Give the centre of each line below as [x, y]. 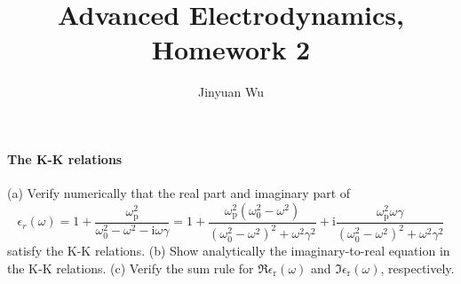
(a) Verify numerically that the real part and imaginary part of [179, 193]
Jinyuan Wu [231, 92]
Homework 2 [231, 49]
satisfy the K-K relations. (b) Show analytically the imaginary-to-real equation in [229, 251]
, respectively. [417, 268]
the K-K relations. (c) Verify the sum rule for [131, 268]
